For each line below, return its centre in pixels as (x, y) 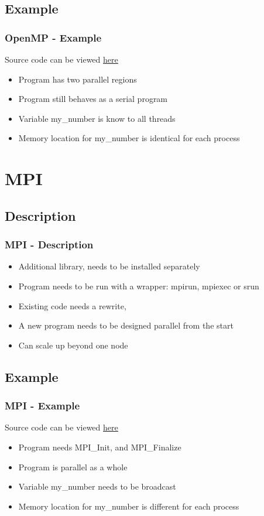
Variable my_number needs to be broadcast (97, 486)
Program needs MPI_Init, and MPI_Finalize (100, 447)
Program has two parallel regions (78, 79)
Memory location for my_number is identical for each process (129, 138)
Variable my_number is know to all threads (97, 118)
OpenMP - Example (53, 37)
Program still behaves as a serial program (93, 99)
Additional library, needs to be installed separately (109, 266)
